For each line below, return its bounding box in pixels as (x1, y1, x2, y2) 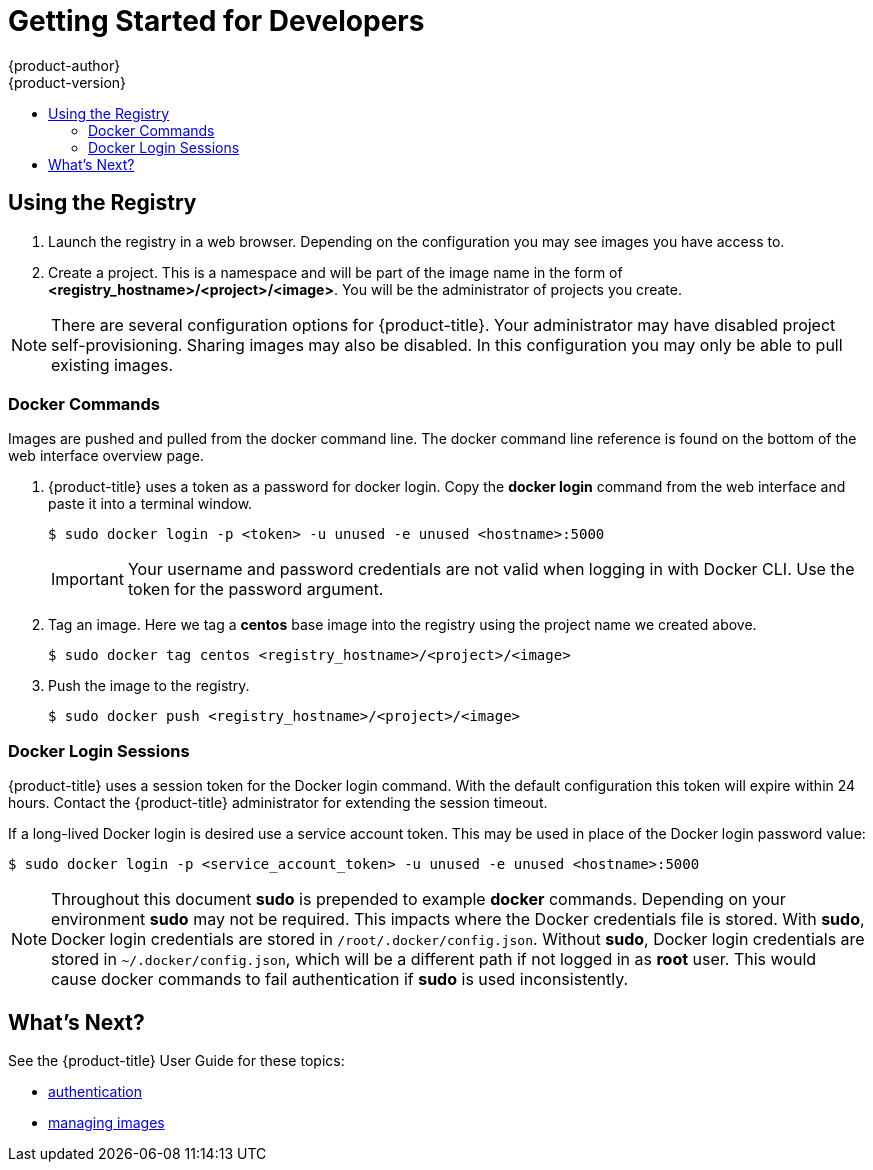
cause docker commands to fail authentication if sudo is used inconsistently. (51, 969, 629, 990)
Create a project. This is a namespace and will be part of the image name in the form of (48, 263, 623, 281)
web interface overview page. (8, 447, 204, 465)
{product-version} (8, 73, 127, 91)
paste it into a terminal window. (48, 495, 253, 513)
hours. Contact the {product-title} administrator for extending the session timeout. (8, 794, 548, 812)
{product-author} (8, 56, 121, 74)
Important (51, 569, 124, 590)
